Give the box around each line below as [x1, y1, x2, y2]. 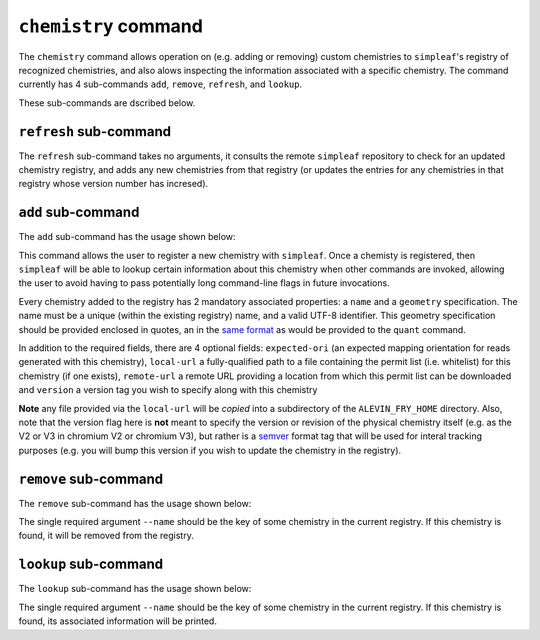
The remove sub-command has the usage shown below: [18, 497, 252, 509]
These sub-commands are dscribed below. [18, 96, 196, 109]
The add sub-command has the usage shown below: [18, 231, 236, 243]
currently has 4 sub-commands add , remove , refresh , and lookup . [18, 78, 303, 90]
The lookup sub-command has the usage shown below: [18, 583, 252, 595]
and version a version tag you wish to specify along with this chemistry [18, 384, 318, 396]
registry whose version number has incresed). [18, 178, 209, 190]
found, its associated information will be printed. [18, 615, 217, 627]
